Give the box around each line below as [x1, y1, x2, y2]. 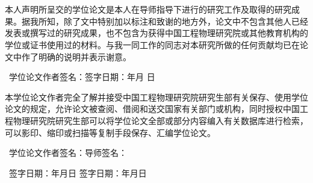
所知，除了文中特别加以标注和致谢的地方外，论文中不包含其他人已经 [38, 14, 308, 27]
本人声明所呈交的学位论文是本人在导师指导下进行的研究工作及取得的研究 [5, 3, 291, 16]
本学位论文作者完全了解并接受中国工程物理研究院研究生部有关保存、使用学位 [5, 90, 308, 103]
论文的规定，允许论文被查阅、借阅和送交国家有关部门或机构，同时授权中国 [5, 102, 300, 115]
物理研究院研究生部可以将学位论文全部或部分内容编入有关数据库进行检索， [13, 114, 308, 126]
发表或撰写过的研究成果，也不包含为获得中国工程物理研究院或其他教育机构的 [5, 26, 308, 39]
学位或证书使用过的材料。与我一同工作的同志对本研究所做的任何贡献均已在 [5, 38, 300, 51]
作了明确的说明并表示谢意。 [21, 50, 131, 63]
